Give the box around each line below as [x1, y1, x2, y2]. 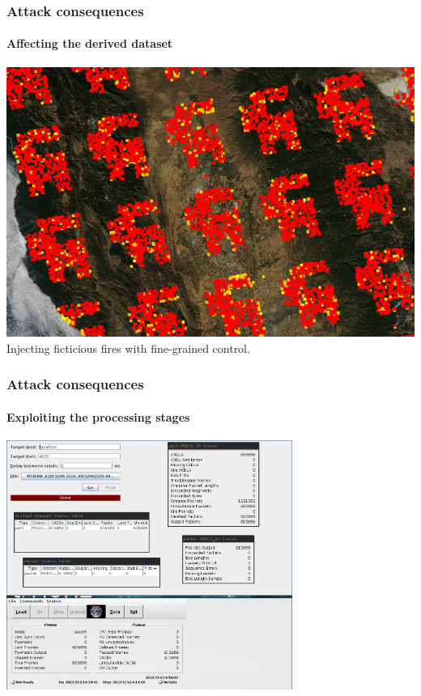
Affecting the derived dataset [6, 35, 173, 52]
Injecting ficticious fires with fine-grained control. [6, 339, 250, 356]
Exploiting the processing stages [6, 408, 190, 425]
